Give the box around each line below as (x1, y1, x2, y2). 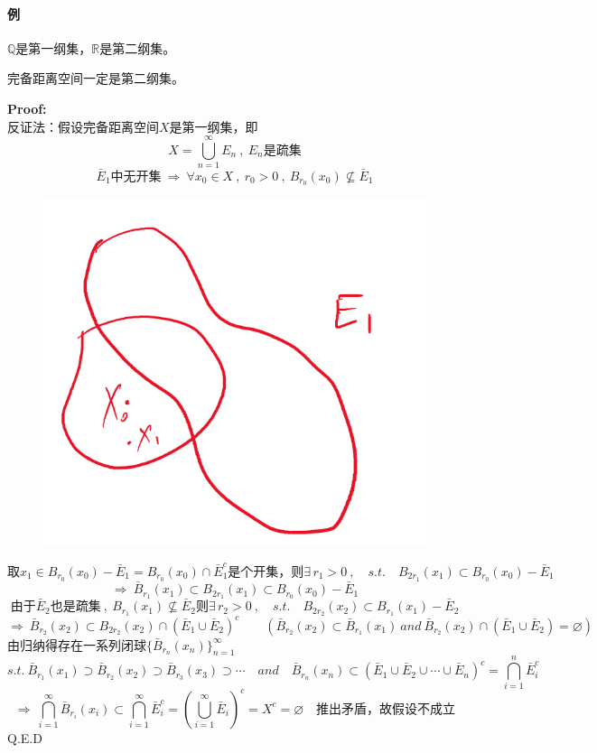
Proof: (7, 98, 47, 117)
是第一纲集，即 (169, 116, 258, 135)
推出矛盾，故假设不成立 (316, 702, 456, 716)
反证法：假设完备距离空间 (7, 116, 159, 135)
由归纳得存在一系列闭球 (7, 635, 146, 654)
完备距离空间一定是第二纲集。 (7, 69, 184, 88)
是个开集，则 (228, 566, 304, 579)
